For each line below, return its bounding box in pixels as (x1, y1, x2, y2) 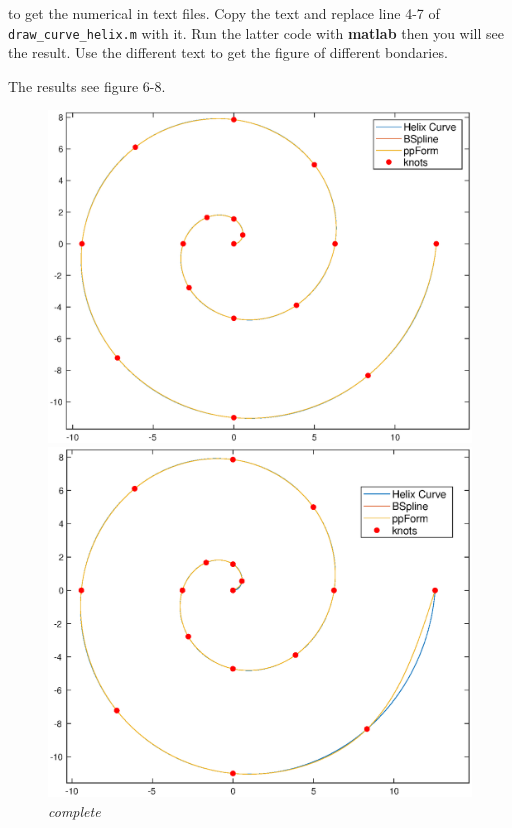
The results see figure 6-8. (8, 75, 166, 96)
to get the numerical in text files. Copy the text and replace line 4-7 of (8, 3, 440, 23)
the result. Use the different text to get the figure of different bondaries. (8, 42, 448, 63)
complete (48, 800, 101, 821)
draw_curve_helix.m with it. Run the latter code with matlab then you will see (8, 22, 505, 43)
